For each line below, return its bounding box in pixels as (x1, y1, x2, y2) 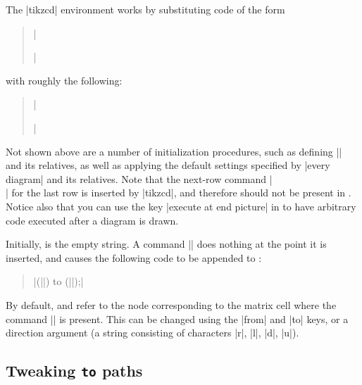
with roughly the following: (6, 72, 123, 87)
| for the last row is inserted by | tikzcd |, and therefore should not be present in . (6, 185, 351, 200)
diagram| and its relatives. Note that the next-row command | (6, 171, 273, 186)
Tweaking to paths (6, 360, 143, 381)
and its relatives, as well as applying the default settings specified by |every (6, 158, 330, 172)
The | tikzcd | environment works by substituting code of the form (6, 2, 285, 16)
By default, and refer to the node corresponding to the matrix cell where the (6, 297, 337, 312)
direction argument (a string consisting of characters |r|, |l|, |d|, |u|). (6, 325, 299, 340)
